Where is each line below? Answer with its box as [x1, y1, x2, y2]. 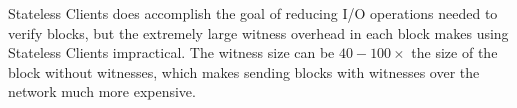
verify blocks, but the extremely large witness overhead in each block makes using [8, 22, 509, 43]
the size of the [411, 42, 498, 63]
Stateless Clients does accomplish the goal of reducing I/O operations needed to [8, 3, 498, 23]
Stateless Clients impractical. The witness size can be [8, 42, 335, 63]
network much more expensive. [8, 81, 196, 102]
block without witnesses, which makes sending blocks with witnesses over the [8, 61, 480, 82]
